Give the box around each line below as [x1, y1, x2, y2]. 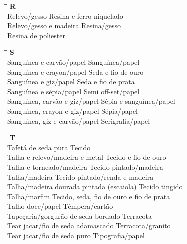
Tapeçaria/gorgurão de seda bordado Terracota [7, 210, 152, 221]
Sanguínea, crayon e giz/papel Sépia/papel [7, 105, 138, 116]
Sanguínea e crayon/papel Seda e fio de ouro [7, 66, 144, 77]
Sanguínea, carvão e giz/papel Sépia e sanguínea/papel [7, 96, 175, 106]
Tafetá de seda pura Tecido [7, 142, 91, 152]
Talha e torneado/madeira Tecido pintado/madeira [7, 161, 163, 172]
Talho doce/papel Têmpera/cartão [7, 201, 113, 211]
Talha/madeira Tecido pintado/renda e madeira [7, 171, 154, 182]
